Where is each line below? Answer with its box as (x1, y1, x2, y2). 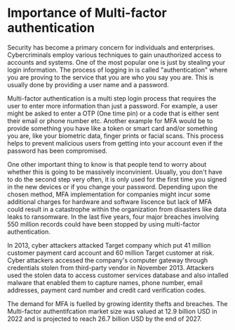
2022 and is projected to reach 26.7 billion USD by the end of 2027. (7, 315, 202, 323)
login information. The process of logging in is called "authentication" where (7, 65, 228, 74)
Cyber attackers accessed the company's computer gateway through (7, 255, 208, 265)
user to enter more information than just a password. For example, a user (7, 101, 218, 110)
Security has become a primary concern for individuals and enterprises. (7, 43, 215, 51)
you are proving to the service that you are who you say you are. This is (7, 72, 214, 82)
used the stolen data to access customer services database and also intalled (7, 271, 229, 279)
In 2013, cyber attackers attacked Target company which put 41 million (7, 241, 211, 249)
